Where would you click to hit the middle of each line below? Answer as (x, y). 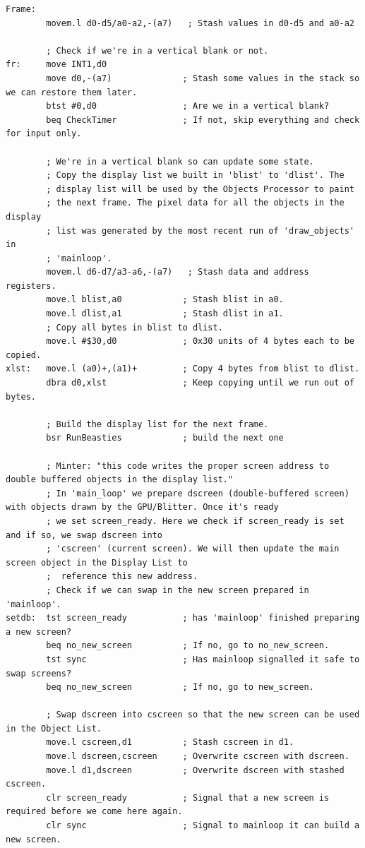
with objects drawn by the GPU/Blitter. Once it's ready (142, 507)
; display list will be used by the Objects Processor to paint (200, 189)
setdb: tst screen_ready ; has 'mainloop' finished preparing (183, 618)
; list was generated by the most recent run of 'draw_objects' (200, 231)
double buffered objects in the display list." (120, 480)
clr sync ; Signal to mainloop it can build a (203, 826)
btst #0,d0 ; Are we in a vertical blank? (188, 106)
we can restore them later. (72, 92)
